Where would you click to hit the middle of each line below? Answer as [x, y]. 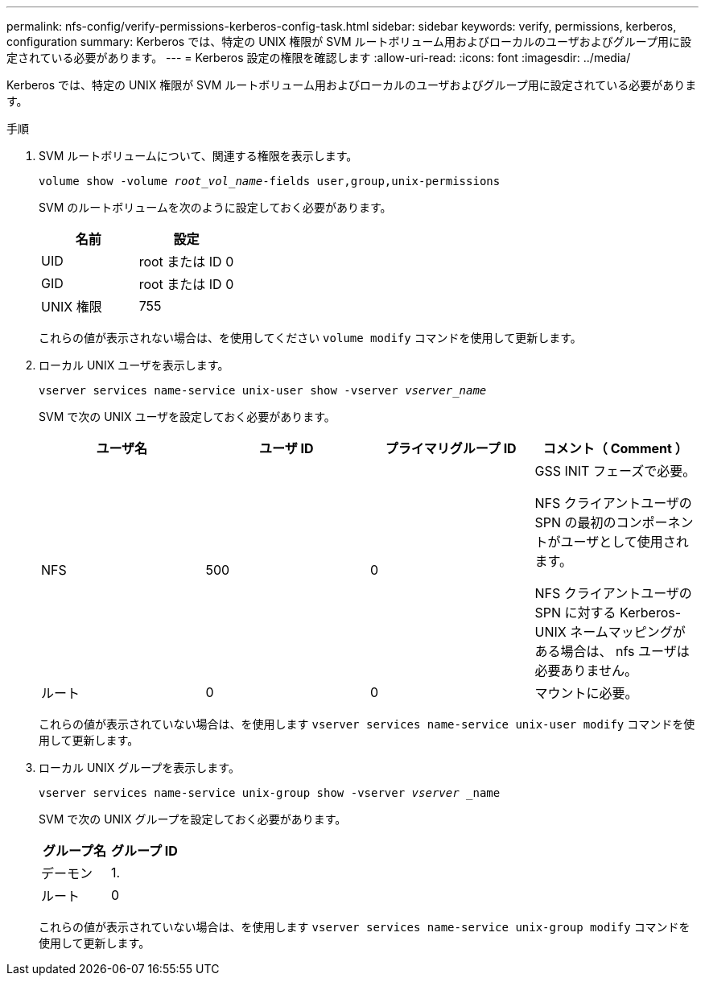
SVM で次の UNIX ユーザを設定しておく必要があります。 [187, 417]
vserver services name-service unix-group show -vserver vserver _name [270, 793]
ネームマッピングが [628, 632]
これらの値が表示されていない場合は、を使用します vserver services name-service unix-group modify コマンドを [365, 927]
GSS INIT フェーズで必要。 [615, 471]
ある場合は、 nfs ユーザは [612, 651]
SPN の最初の [575, 522]
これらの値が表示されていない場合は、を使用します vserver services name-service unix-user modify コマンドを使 [367, 724]
